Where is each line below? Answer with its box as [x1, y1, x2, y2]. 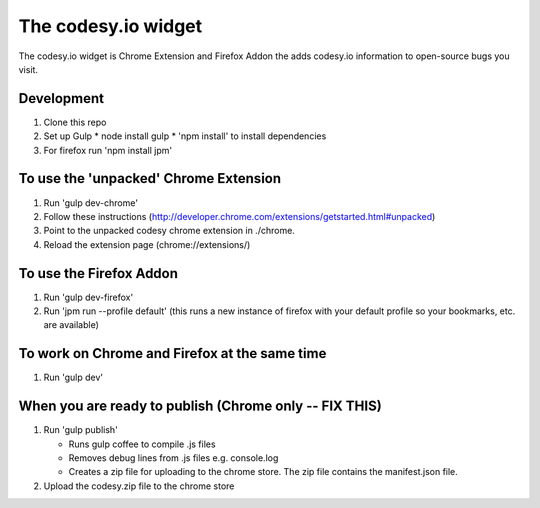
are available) [43, 319, 100, 331]
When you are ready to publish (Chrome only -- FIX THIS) [18, 398, 382, 415]
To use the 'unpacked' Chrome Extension [18, 170, 282, 187]
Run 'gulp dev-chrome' [43, 196, 139, 209]
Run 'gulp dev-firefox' [43, 291, 134, 303]
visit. [18, 63, 39, 75]
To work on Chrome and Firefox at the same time [18, 345, 327, 362]
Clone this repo [43, 116, 107, 128]
